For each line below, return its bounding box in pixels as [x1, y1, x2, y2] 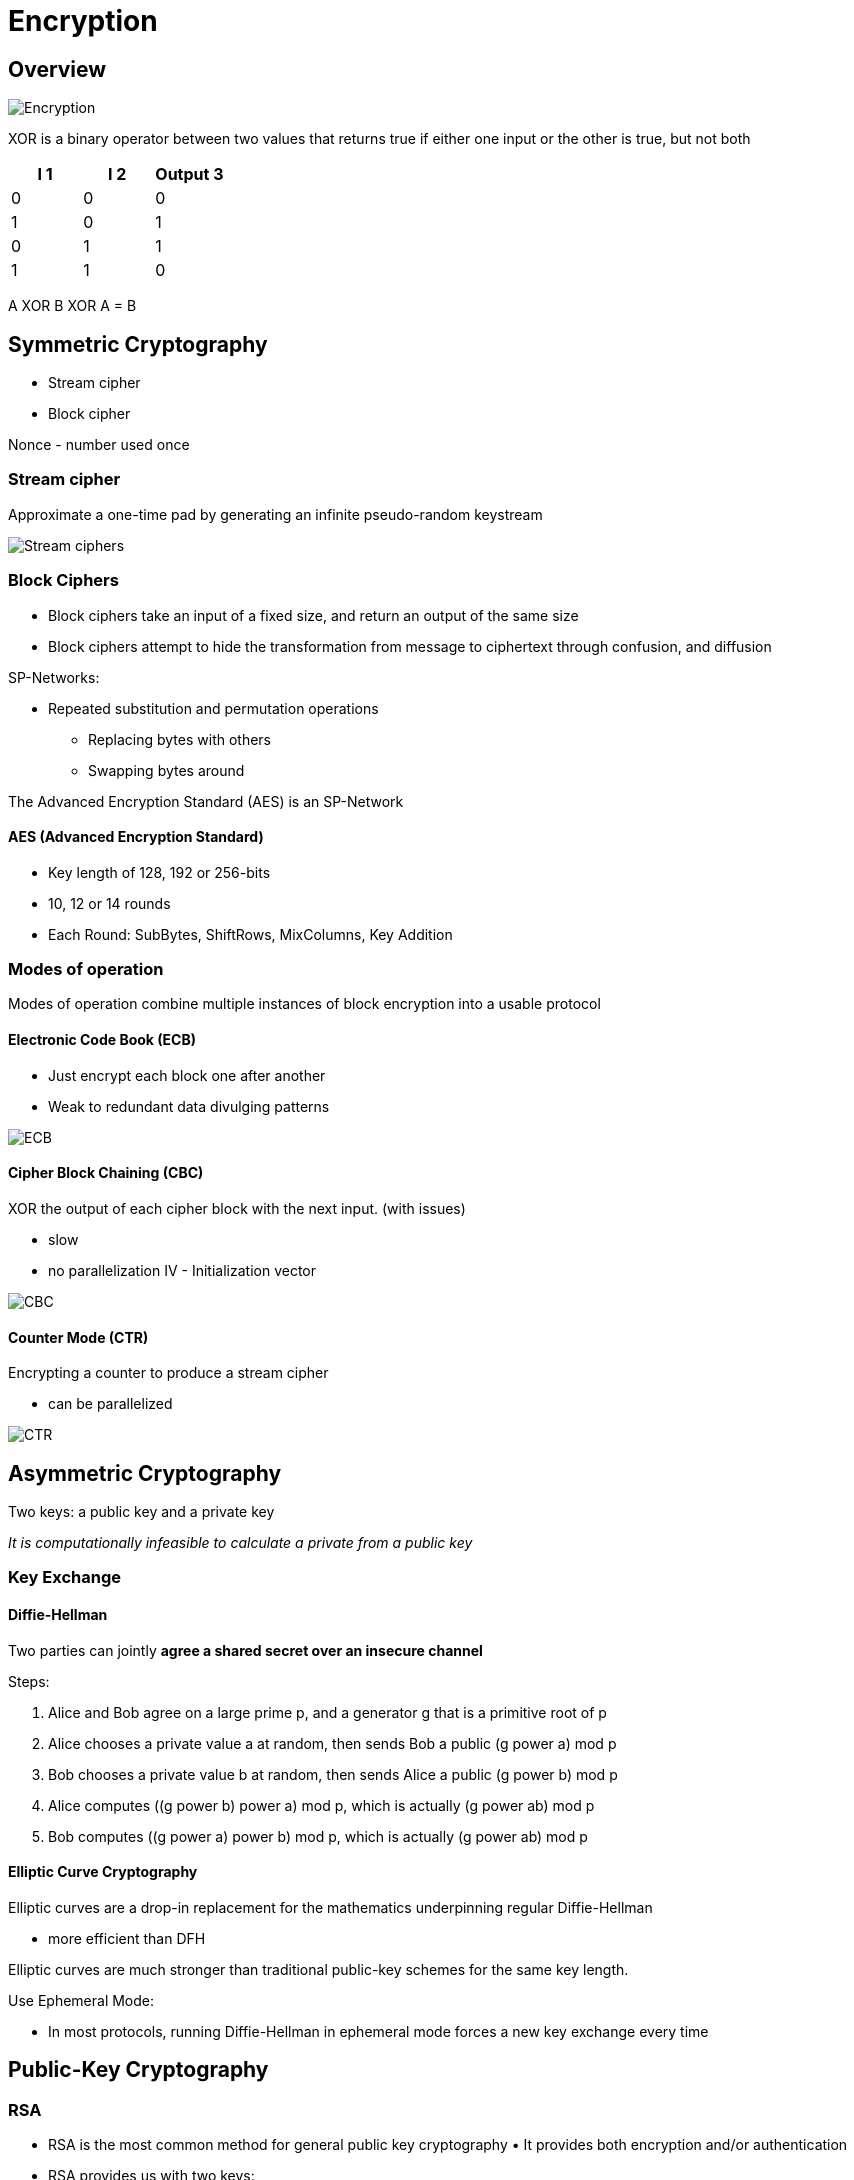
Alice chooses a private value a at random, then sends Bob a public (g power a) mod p [48, 1734, 617, 1752]
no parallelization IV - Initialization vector [48, 1261, 316, 1279]
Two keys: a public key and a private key [8, 1502, 275, 1520]
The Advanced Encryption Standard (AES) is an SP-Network [8, 792, 404, 810]
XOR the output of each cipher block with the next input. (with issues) [8, 1199, 466, 1217]
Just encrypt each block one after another [48, 1066, 326, 1084]
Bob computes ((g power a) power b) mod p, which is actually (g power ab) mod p [48, 1827, 588, 1845]
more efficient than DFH [48, 1929, 206, 1947]
